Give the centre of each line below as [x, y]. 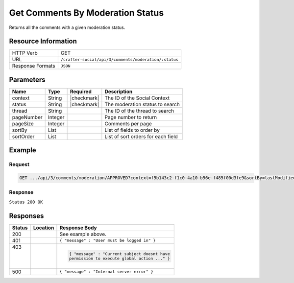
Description [119, 92]
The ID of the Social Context [137, 98]
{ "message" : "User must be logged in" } [108, 241]
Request [19, 165]
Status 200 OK [26, 202]
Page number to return [131, 117]
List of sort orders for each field [141, 136]
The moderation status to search [142, 104]
